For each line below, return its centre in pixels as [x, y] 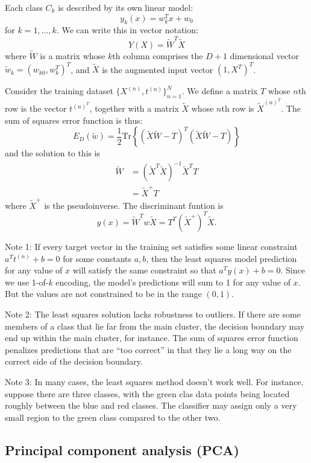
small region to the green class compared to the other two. [113, 417]
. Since [293, 270]
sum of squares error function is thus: [74, 120]
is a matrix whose [73, 56]
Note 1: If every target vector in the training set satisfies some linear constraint [151, 246]
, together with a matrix [134, 108]
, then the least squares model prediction [221, 258]
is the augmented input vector [158, 69]
